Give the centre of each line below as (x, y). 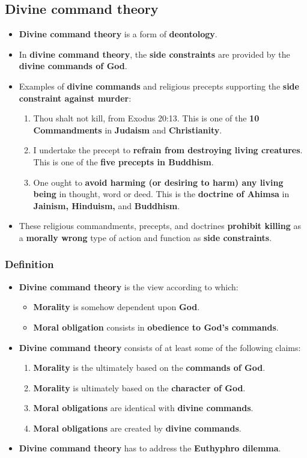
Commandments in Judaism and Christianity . (128, 130)
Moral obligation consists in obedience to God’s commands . (156, 327)
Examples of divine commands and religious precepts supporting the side (159, 86)
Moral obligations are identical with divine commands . (143, 408)
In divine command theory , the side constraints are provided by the (154, 54)
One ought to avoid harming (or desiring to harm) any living (158, 182)
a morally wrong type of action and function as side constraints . (145, 237)
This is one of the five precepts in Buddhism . (123, 161)
